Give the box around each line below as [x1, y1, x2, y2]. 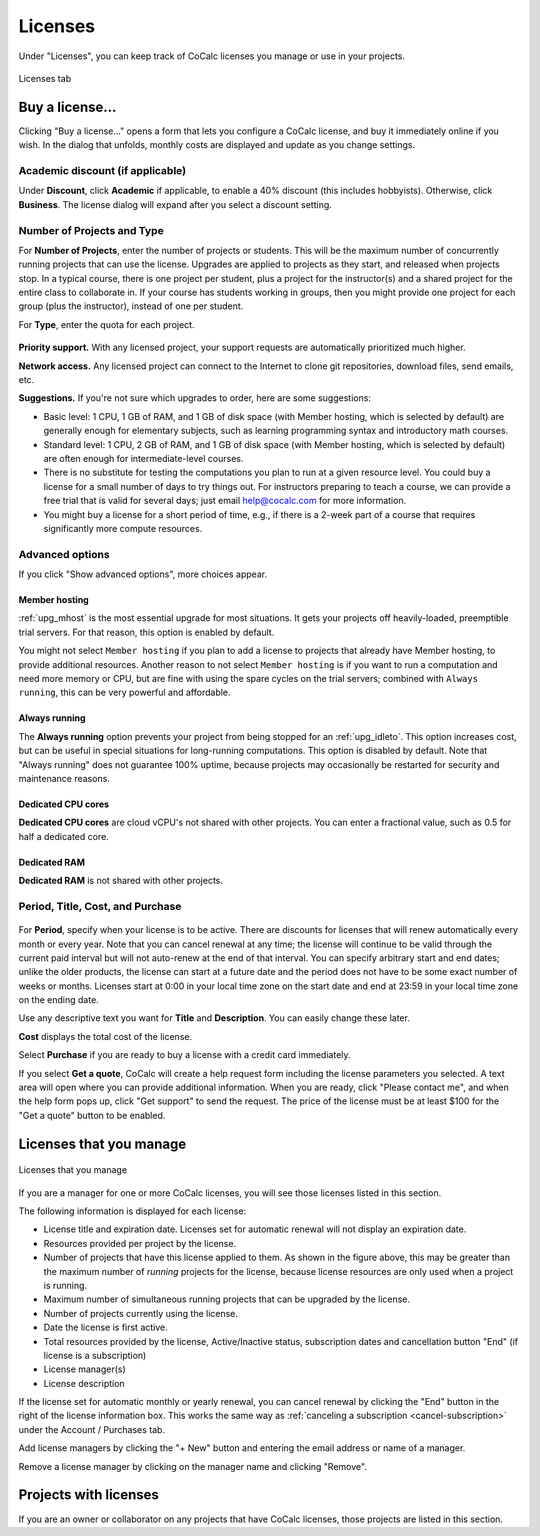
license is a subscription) [43, 1349, 147, 1361]
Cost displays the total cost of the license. [18, 1030, 193, 1042]
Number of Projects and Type [18, 223, 164, 237]
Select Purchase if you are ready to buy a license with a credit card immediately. [18, 1049, 351, 1061]
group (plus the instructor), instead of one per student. [18, 300, 244, 312]
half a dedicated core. [18, 830, 109, 842]
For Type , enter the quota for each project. [18, 318, 195, 330]
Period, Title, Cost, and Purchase [18, 899, 182, 913]
